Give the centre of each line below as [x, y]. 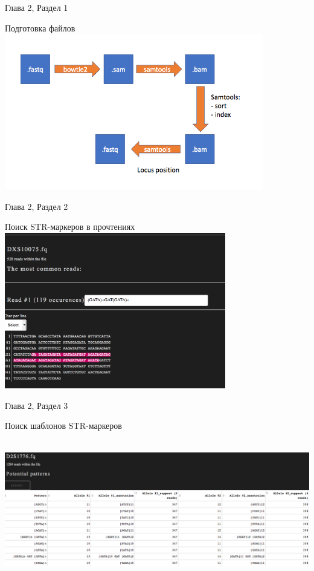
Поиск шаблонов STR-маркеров [63, 426]
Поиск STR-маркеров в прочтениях [70, 227]
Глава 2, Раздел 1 [37, 7]
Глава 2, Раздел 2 [37, 206]
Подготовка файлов [40, 28]
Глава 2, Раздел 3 [37, 405]
